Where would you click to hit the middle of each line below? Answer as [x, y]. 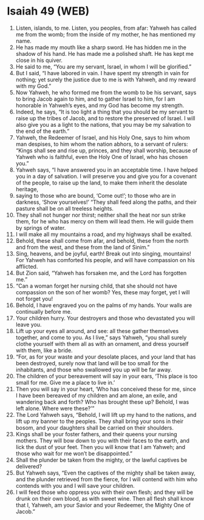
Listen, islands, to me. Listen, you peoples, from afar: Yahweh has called [106, 28]
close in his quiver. [39, 60]
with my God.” [33, 86]
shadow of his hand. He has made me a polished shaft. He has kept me [104, 53]
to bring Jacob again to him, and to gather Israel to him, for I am [95, 99]
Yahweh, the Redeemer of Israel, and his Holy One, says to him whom [103, 137]
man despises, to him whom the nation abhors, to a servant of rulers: [102, 144]
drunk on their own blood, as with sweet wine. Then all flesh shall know [105, 498]
